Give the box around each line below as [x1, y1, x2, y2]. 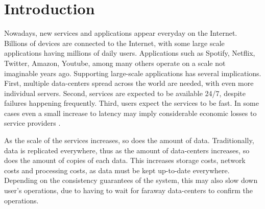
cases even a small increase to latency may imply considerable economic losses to [4, 107, 257, 118]
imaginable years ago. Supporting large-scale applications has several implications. [4, 67, 261, 78]
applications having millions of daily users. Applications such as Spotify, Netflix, [4, 48, 255, 58]
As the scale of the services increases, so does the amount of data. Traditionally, [4, 135, 254, 146]
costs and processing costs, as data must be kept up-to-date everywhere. [4, 165, 230, 175]
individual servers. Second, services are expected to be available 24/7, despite [4, 87, 246, 98]
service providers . [4, 118, 61, 128]
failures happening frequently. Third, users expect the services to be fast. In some [4, 98, 259, 108]
